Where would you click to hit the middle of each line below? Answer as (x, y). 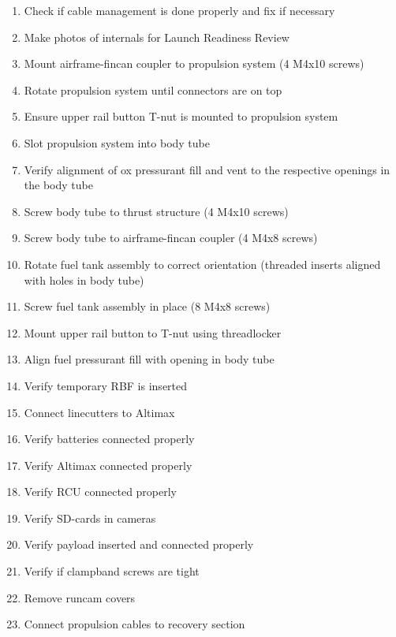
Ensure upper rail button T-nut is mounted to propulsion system (181, 116)
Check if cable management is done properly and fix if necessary (179, 10)
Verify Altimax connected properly (108, 465)
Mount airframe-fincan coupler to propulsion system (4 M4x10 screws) (194, 63)
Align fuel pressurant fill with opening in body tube (149, 359)
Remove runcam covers (80, 597)
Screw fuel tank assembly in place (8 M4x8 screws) (147, 306)
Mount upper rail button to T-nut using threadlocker (153, 332)
